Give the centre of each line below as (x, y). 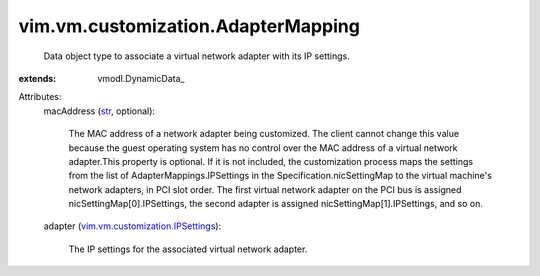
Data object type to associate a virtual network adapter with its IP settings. (196, 56)
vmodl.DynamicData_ (141, 78)
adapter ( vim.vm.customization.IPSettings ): (132, 226)
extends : (37, 78)
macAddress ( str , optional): (99, 111)
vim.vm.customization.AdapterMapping (189, 26)
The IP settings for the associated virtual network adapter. (188, 249)
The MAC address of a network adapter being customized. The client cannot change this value (264, 134)
